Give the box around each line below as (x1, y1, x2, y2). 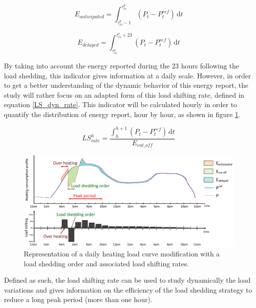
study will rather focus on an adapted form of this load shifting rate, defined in (4, 89, 245, 100)
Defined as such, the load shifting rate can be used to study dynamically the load (4, 275, 251, 285)
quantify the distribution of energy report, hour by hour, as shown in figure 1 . (4, 109, 241, 120)
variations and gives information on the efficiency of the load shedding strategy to (4, 284, 252, 295)
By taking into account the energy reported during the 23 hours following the (4, 61, 239, 71)
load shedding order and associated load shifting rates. (24, 258, 189, 268)
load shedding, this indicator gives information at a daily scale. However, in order (4, 70, 251, 80)
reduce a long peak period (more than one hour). (4, 294, 153, 305)
